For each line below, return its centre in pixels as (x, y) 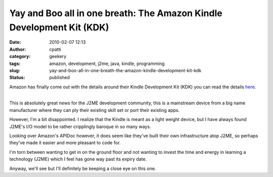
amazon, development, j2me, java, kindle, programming (107, 64)
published (60, 78)
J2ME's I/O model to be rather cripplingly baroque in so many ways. (80, 127)
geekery (58, 56)
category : (20, 56)
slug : (15, 70)
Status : (17, 78)
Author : (18, 49)
